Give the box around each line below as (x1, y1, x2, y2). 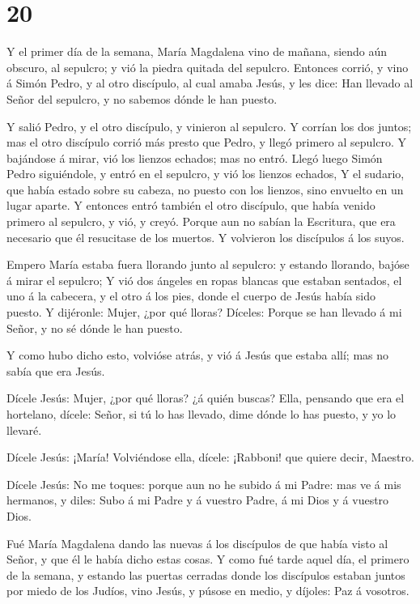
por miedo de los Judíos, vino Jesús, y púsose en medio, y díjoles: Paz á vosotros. (6, 582, 409, 599)
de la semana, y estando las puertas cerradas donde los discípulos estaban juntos (6, 566, 405, 583)
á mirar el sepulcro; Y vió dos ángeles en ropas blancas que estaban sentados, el (6, 271, 402, 288)
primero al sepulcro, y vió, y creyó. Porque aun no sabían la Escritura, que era (6, 213, 396, 230)
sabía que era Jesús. (6, 362, 105, 379)
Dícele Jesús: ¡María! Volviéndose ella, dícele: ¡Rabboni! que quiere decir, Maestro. (6, 449, 414, 466)
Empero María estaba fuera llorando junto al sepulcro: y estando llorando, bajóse (6, 256, 409, 273)
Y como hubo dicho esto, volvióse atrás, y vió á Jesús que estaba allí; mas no (6, 347, 389, 364)
